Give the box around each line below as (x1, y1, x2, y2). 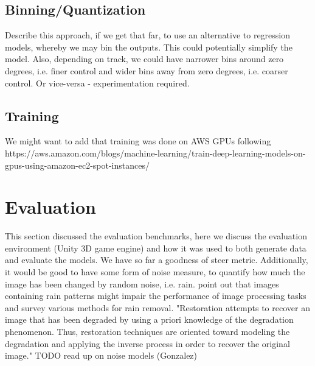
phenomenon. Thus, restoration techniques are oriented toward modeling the (5, 325, 290, 338)
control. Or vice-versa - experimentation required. (5, 76, 190, 89)
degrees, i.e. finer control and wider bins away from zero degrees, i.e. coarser (5, 64, 288, 77)
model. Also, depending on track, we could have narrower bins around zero (5, 52, 284, 65)
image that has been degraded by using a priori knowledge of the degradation (5, 313, 294, 326)
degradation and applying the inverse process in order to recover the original (5, 337, 290, 350)
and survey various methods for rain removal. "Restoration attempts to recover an (5, 301, 310, 314)
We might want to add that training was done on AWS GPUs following (5, 135, 271, 147)
